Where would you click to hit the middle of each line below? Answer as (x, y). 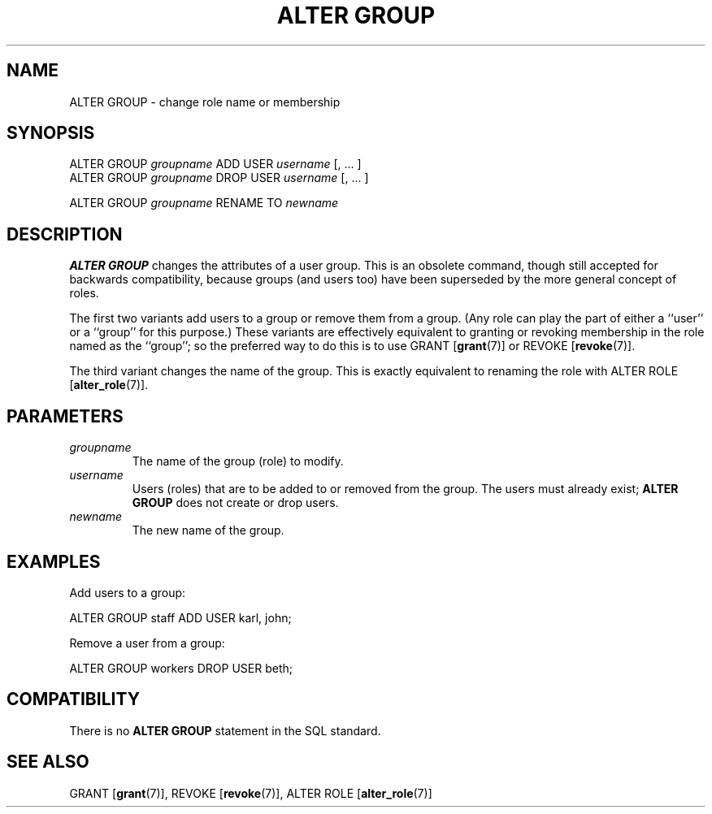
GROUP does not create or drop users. (235, 503)
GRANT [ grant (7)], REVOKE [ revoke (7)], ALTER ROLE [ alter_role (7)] (251, 793)
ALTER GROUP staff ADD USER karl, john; (180, 617)
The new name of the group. (208, 530)
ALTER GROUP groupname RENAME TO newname (204, 203)
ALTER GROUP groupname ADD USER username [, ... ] (215, 164)
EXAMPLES (54, 561)
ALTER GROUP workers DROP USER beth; (181, 668)
